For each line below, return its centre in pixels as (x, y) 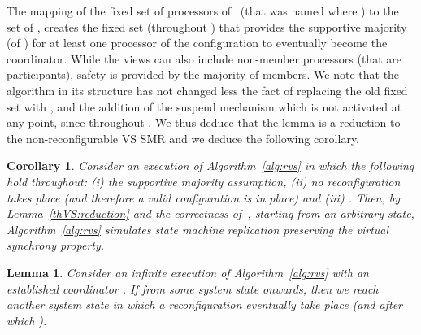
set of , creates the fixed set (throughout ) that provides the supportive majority (207, 26)
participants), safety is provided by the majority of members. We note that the (203, 74)
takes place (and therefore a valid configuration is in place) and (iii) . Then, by (203, 197)
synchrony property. (56, 245)
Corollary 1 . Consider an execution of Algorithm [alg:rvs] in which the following (210, 165)
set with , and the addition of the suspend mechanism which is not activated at (204, 106)
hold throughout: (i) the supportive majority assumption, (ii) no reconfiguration (204, 181)
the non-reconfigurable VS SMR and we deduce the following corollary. (183, 138)
